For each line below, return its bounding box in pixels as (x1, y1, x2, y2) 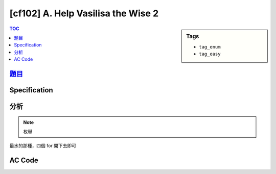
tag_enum (199, 44, 221, 49)
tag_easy (199, 51, 221, 57)
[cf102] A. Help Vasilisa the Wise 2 (9, 8, 159, 19)
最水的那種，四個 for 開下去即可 (9, 143, 77, 149)
